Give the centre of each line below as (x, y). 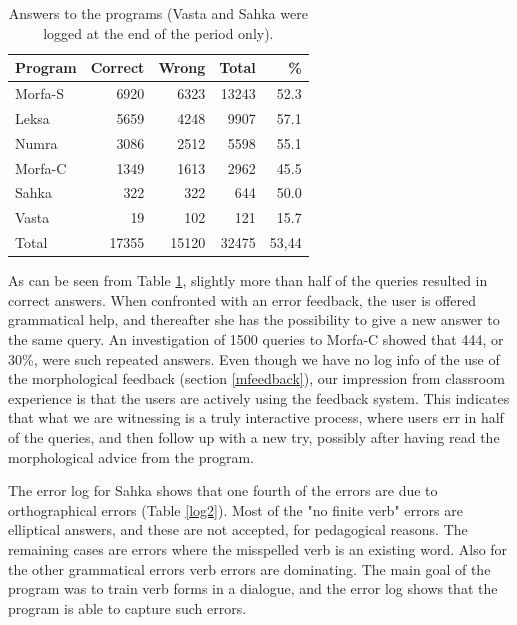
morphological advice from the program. (131, 456)
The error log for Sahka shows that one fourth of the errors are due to (223, 490)
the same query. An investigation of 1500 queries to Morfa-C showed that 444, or (256, 338)
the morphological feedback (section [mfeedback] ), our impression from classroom (256, 378)
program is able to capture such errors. (127, 607)
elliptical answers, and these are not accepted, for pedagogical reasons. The (238, 529)
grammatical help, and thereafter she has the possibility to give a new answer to (254, 319)
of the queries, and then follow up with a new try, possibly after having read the (254, 436)
